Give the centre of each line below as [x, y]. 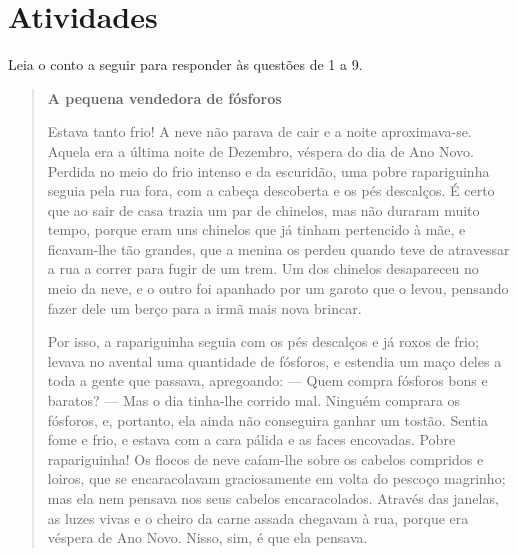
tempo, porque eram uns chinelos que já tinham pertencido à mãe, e [256, 229]
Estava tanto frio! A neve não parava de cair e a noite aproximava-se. [259, 131]
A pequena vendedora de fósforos [164, 97]
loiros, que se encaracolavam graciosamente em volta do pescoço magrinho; [276, 478]
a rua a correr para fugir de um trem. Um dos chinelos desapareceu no [263, 268]
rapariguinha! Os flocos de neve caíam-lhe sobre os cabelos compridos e [265, 458]
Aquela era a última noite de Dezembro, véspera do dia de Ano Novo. [260, 150]
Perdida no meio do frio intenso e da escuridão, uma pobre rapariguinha [268, 170]
